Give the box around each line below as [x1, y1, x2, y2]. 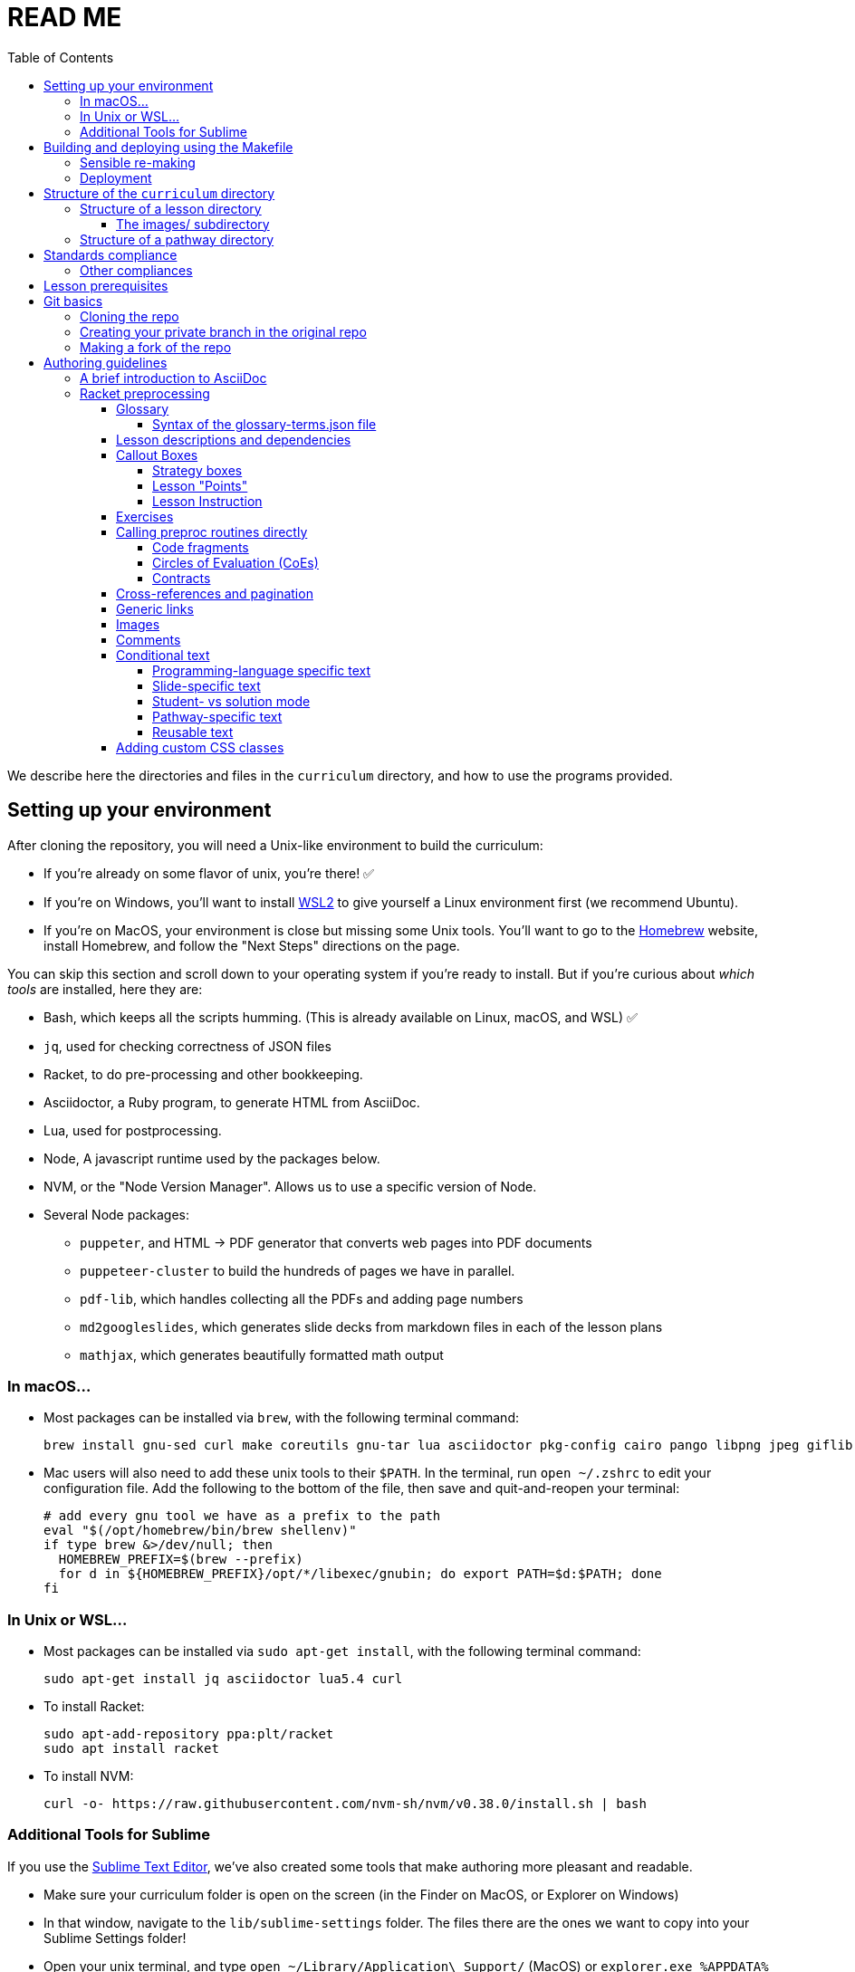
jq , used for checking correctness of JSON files [43, 1038, 331, 1054]
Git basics [43, 292, 103, 309]
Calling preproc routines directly [116, 523, 308, 540]
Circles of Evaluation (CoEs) [152, 554, 319, 570]
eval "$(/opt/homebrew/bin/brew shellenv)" [43, 1523, 357, 1538]
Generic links [116, 600, 194, 617]
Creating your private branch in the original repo [80, 323, 367, 340]
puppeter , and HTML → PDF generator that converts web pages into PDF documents [80, 1234, 592, 1250]
